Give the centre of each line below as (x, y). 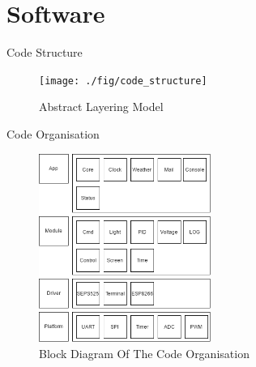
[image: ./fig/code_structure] (123, 81)
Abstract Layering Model (101, 107)
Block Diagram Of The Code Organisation (144, 353)
